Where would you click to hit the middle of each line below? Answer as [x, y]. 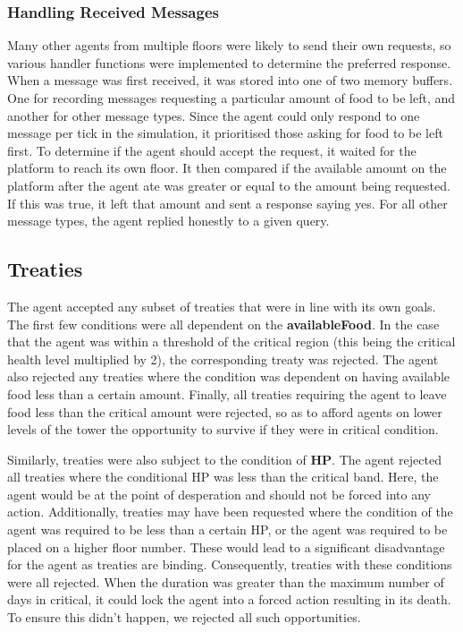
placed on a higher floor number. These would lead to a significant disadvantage [226, 547]
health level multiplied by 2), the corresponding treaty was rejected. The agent [223, 359]
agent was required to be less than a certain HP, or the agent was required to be [227, 530]
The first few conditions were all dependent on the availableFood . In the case [223, 324]
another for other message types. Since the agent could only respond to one [214, 115]
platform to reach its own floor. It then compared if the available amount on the [227, 168]
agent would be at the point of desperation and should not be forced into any [219, 494]
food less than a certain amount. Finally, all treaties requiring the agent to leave [227, 393]
